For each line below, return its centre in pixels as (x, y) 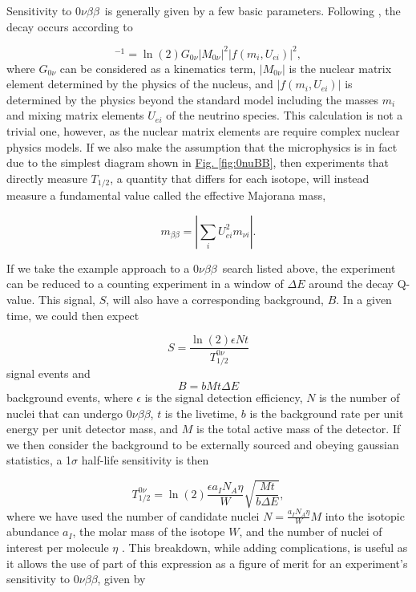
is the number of (359, 397)
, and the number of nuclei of (311, 531)
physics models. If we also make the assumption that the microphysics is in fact (202, 146)
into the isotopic (365, 515)
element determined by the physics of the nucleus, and (140, 84)
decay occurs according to (70, 26)
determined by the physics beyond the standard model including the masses (193, 99)
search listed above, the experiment (309, 268)
